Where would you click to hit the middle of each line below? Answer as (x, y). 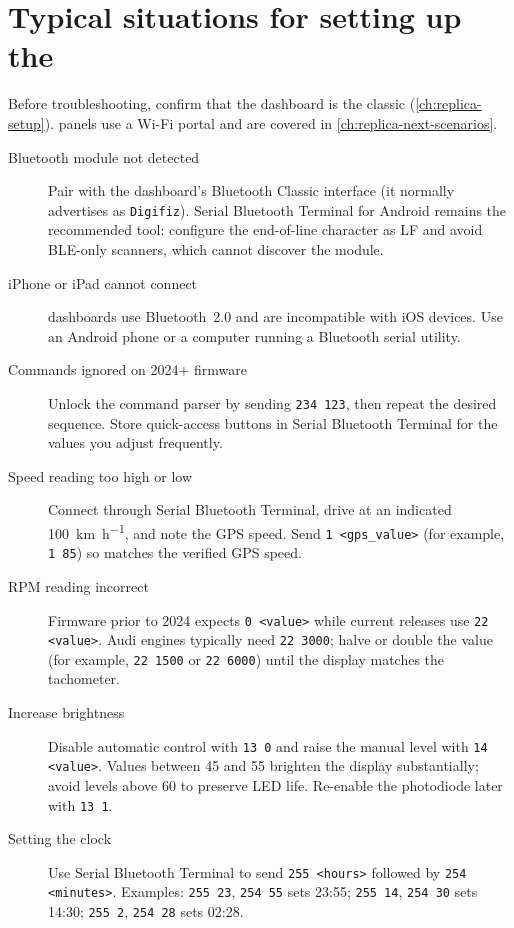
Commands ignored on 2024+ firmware (127, 369)
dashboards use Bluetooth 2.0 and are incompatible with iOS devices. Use (275, 316)
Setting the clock (60, 838)
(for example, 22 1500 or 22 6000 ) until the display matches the (246, 658)
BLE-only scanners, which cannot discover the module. (216, 248)
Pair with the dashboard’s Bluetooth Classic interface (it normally (251, 190)
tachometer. (84, 678)
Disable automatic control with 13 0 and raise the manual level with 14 (268, 745)
